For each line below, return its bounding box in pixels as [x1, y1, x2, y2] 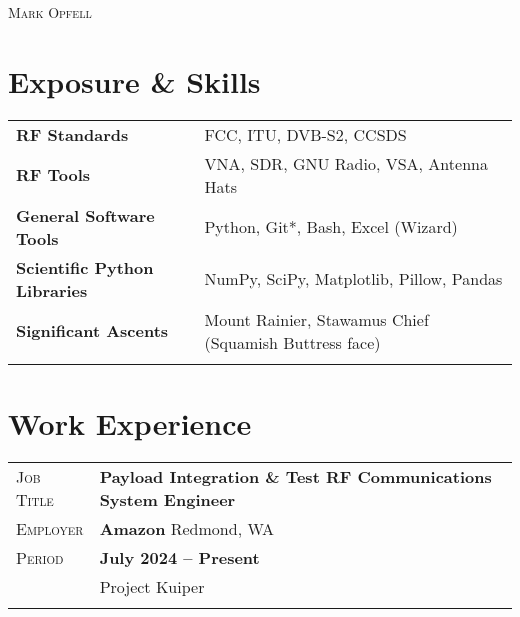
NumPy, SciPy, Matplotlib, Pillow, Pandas [204, 267, 503, 291]
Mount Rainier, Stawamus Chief [204, 307, 429, 331]
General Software [16, 203, 155, 227]
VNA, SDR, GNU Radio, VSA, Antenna [204, 151, 488, 175]
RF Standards [16, 122, 129, 146]
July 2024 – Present [99, 545, 260, 569]
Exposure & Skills [8, 60, 261, 101]
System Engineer [99, 487, 236, 511]
